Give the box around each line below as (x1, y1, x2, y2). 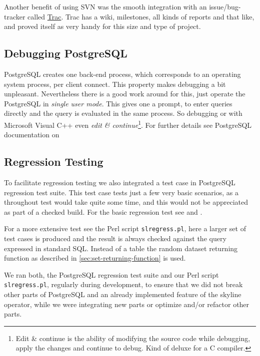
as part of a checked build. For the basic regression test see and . (4, 206, 202, 217)
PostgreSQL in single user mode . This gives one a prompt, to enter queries (4, 98, 232, 108)
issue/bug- (209, 1, 241, 11)
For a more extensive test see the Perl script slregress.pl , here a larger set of (4, 223, 246, 234)
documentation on (4, 129, 59, 140)
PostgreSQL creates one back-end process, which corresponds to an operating (4, 68, 241, 79)
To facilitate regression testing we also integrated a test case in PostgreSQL (4, 177, 235, 187)
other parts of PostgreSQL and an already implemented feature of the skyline (4, 289, 241, 300)
